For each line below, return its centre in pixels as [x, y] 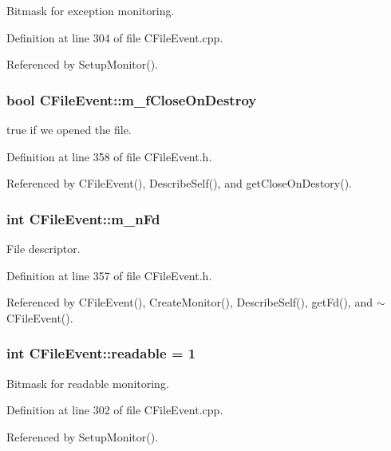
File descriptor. [43, 248]
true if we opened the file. [69, 129]
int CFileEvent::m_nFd [83, 218]
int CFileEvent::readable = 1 [101, 353]
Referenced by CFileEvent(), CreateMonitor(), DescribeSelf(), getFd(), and [190, 302]
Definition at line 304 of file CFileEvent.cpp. [115, 37]
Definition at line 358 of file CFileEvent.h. [109, 156]
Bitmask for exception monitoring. [91, 10]
